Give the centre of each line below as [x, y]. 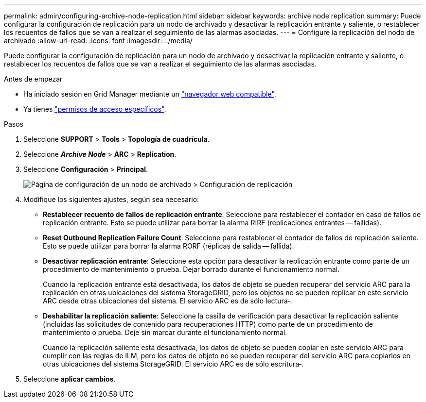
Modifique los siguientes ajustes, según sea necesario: [111, 199]
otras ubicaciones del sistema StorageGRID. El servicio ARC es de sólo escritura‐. [173, 364]
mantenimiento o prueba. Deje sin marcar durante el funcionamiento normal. [165, 332]
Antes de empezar [33, 79]
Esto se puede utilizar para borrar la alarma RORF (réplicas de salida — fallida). [169, 246]
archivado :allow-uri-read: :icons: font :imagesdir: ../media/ [98, 41]
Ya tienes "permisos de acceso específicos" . [95, 109]
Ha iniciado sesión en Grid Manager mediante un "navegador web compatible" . [150, 94]
